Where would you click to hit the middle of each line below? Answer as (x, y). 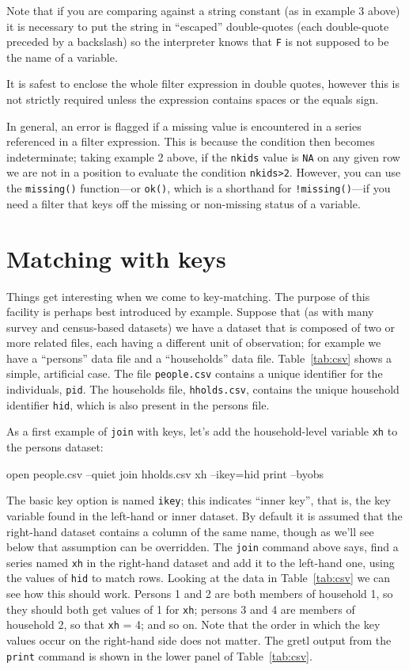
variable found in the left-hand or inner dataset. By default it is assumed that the (204, 515)
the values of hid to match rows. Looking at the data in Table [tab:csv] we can (199, 578)
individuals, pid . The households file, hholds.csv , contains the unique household (203, 389)
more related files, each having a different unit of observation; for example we (194, 343)
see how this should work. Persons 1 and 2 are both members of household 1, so (200, 594)
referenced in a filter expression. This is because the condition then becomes (191, 141)
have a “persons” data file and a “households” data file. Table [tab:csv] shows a (199, 358)
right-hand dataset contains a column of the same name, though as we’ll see (190, 531)
